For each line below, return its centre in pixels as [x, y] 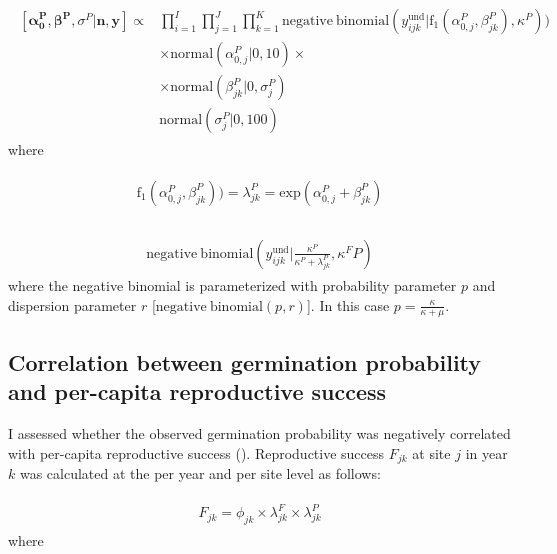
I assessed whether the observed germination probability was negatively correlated [259, 432]
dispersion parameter [72, 304]
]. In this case [348, 304]
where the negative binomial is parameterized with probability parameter [232, 284]
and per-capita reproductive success [197, 391]
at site [431, 452]
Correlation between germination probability [245, 361]
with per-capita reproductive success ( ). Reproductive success [196, 452]
